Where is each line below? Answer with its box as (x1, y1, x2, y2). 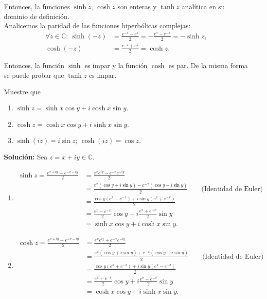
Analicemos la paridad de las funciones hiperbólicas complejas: (4, 20, 191, 31)
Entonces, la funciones (4, 1, 70, 11)
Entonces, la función (4, 60, 64, 70)
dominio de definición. (4, 11, 70, 21)
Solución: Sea (4, 151, 48, 161)
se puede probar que (4, 70, 64, 80)
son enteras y (117, 1, 157, 11)
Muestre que (4, 86, 41, 96)
